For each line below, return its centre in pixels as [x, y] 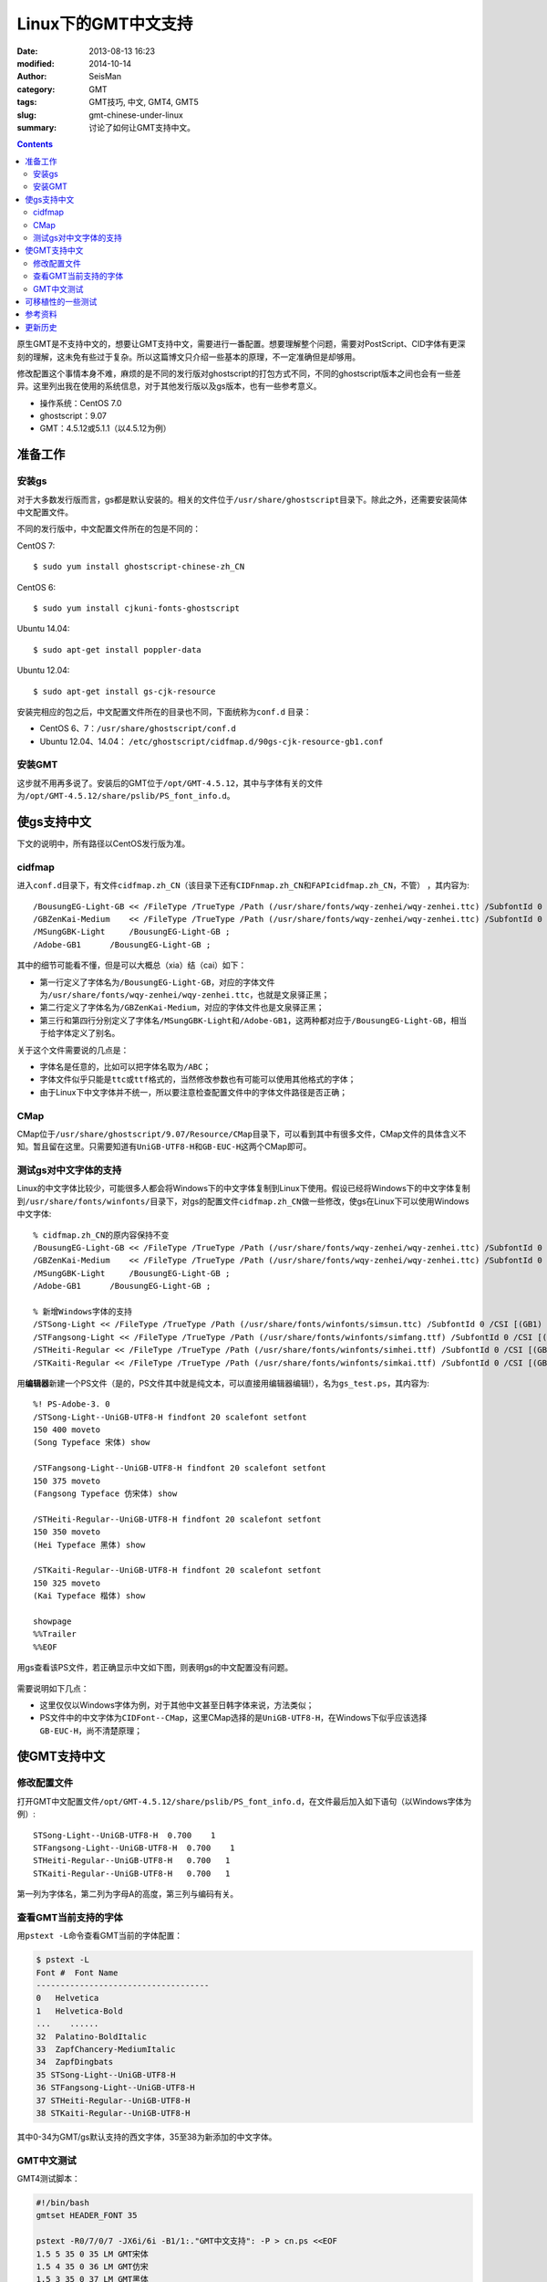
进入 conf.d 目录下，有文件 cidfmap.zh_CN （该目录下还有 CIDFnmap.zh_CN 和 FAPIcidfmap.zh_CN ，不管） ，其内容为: [243, 885]
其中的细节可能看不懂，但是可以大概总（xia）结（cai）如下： [132, 965]
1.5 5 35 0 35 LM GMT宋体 [93, 2254]
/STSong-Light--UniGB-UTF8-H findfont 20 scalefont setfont [170, 1417]
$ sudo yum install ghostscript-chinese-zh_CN [139, 567]
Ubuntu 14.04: [43, 629]
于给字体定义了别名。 [80, 1033]
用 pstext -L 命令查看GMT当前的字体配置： [100, 1936]
